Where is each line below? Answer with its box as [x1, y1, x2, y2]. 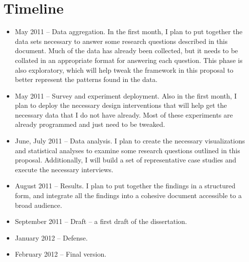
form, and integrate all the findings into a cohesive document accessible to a [15, 190, 242, 201]
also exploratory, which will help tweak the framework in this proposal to [15, 64, 233, 75]
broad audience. [15, 200, 62, 210]
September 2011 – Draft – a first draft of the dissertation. [15, 216, 187, 226]
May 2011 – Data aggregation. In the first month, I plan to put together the [15, 26, 243, 37]
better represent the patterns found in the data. [15, 74, 158, 84]
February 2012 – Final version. [15, 249, 107, 259]
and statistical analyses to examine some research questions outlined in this [15, 145, 240, 155]
